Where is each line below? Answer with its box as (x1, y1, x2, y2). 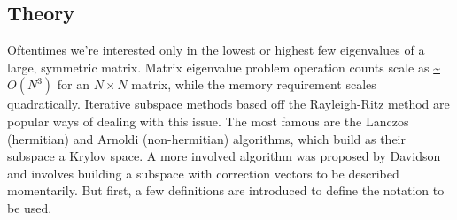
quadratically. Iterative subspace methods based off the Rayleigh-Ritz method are (7, 95, 450, 113)
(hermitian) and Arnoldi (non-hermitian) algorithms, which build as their (7, 129, 406, 148)
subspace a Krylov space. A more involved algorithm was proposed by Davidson (7, 147, 441, 165)
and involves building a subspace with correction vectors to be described (7, 163, 399, 182)
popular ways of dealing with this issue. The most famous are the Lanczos (7, 111, 409, 130)
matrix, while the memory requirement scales (131, 75, 376, 94)
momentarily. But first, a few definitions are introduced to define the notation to (7, 181, 445, 200)
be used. (7, 198, 52, 216)
